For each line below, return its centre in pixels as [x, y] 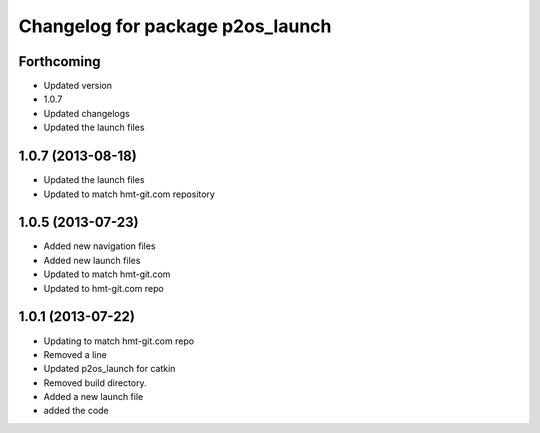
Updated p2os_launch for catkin [109, 369]
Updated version [78, 86]
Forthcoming [59, 61]
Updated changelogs [86, 113]
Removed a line [75, 354]
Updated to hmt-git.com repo [103, 288]
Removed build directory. [95, 382]
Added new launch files [92, 260]
